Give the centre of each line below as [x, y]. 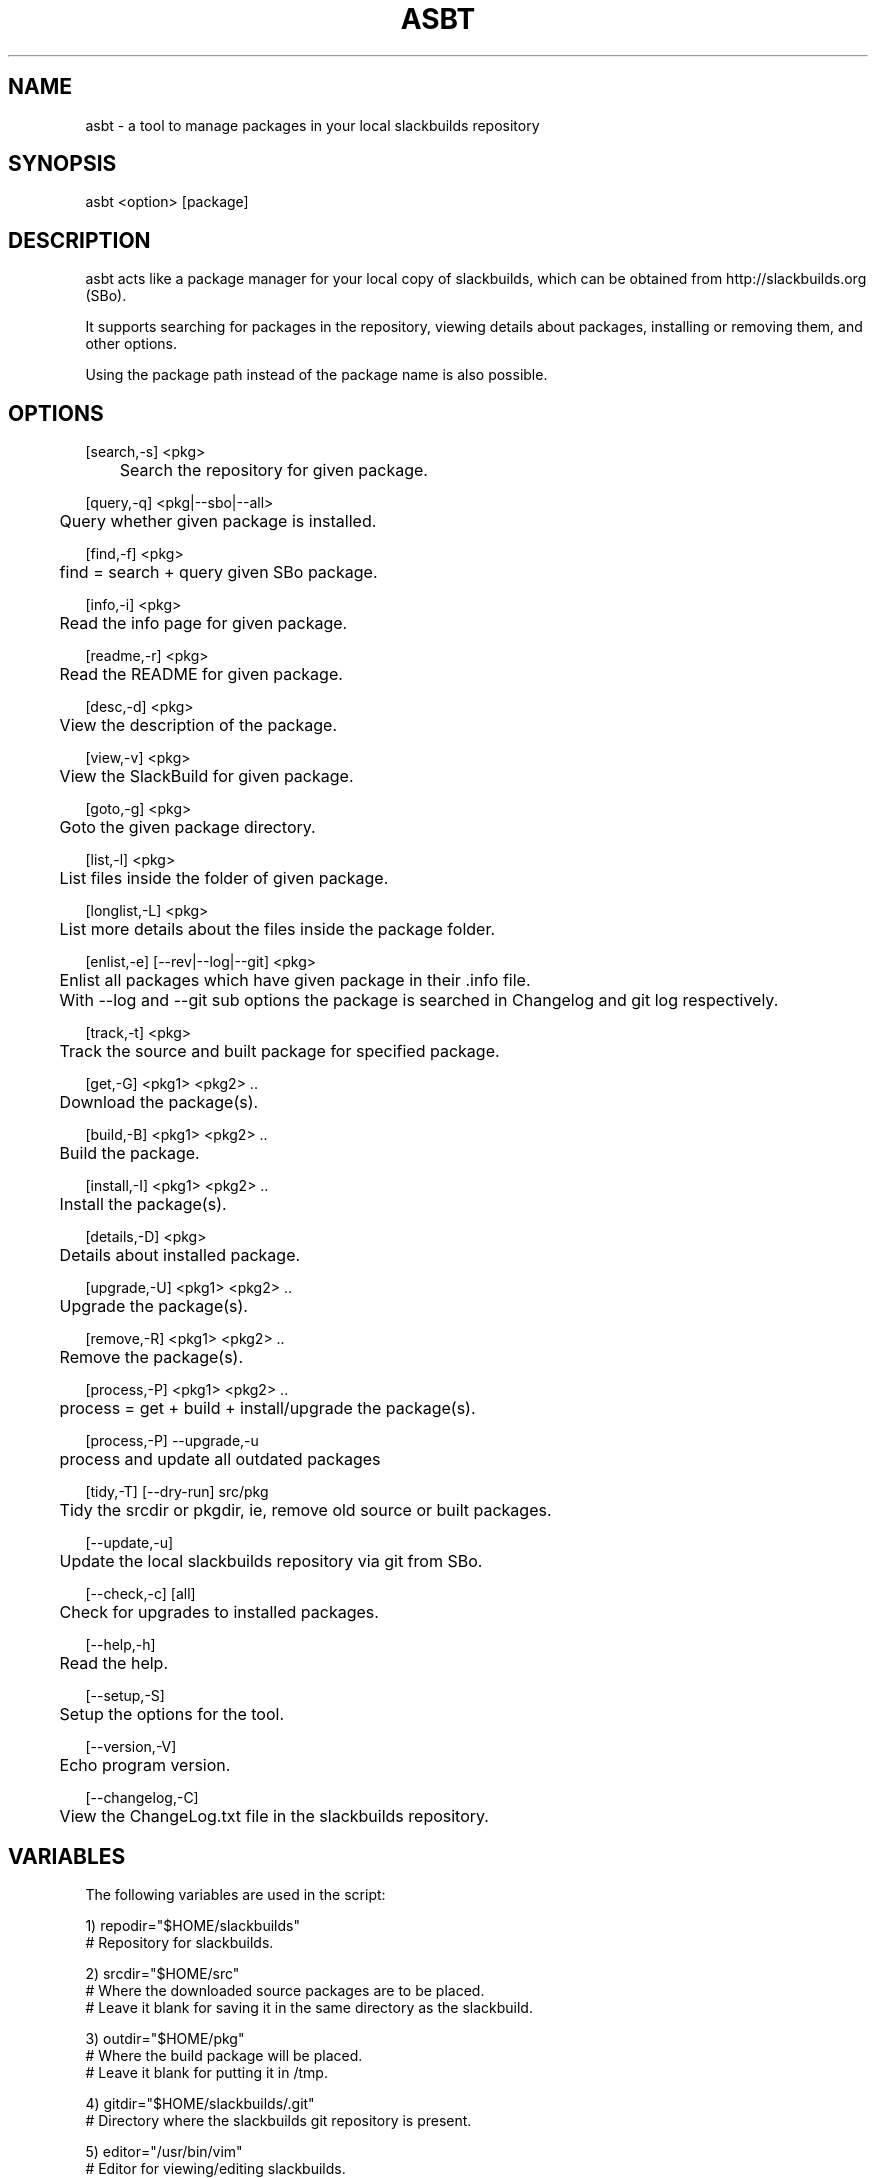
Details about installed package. [180, 1255]
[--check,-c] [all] [140, 1594]
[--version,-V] [131, 1747]
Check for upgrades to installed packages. [219, 1612]
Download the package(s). [159, 1102]
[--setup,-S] [125, 1696]
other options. [131, 344]
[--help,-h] [120, 1645]
